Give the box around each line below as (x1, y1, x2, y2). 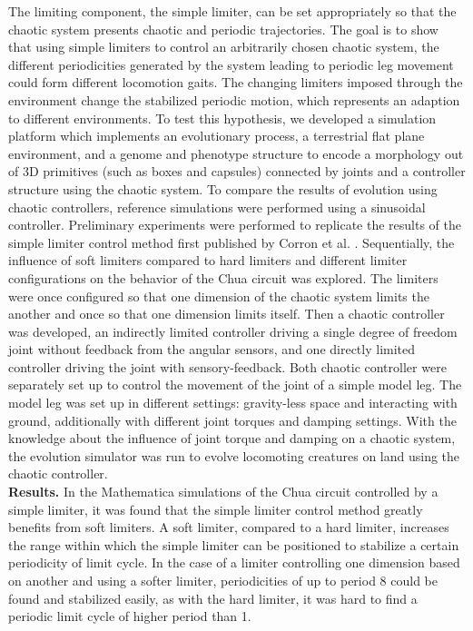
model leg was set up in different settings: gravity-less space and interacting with (8, 393, 458, 412)
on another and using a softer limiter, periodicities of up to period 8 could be (8, 571, 438, 589)
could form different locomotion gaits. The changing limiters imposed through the (8, 73, 463, 92)
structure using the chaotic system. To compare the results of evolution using (8, 179, 438, 198)
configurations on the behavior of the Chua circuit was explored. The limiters (8, 268, 439, 287)
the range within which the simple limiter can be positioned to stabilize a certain (8, 535, 459, 554)
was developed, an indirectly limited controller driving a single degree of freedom (8, 321, 458, 340)
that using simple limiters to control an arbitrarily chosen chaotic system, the (8, 37, 439, 56)
